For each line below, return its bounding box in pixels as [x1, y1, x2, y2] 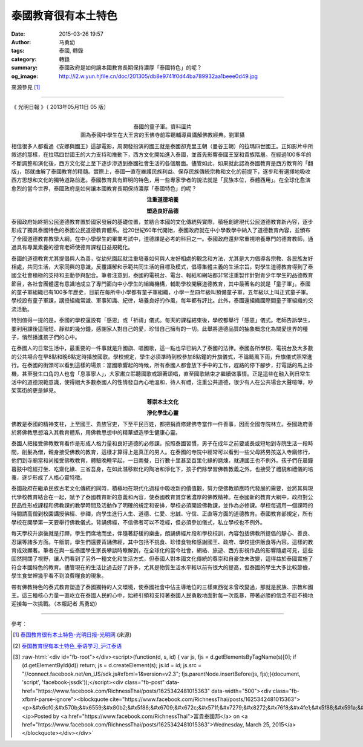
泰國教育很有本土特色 [11, 9, 118, 22]
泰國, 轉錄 [59, 47, 83, 54]
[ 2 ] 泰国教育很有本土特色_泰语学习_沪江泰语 [13, 642, 122, 650]
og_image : [11, 73, 39, 80]
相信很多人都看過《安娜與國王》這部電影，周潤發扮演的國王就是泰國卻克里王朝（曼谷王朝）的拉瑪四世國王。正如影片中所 [11, 142, 313, 149]
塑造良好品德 [146, 207, 178, 214]
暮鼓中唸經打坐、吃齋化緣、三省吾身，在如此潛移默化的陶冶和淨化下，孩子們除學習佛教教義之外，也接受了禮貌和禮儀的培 [11, 465, 313, 472]
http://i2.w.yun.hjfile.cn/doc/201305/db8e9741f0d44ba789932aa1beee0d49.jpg [59, 73, 258, 80]
